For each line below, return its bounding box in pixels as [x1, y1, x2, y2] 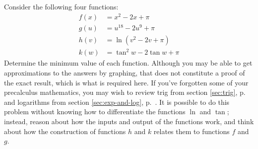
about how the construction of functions [4, 126, 126, 136]
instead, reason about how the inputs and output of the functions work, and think [4, 116, 254, 126]
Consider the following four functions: [4, 1, 119, 11]
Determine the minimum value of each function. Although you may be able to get [4, 58, 253, 68]
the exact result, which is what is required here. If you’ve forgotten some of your [4, 77, 249, 87]
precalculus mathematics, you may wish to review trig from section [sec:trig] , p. [4, 87, 246, 97]
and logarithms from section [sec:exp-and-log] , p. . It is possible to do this [4, 96, 230, 107]
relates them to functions [153, 126, 230, 136]
